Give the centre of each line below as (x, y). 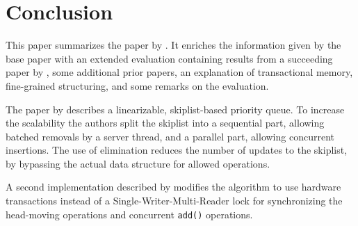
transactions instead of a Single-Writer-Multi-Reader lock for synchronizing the (174, 201)
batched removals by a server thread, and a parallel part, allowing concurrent (170, 136)
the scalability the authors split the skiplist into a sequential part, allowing (165, 123)
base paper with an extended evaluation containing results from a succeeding (169, 58)
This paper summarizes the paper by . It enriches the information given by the (173, 45)
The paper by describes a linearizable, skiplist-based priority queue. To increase (175, 109)
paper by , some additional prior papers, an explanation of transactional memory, (179, 72)
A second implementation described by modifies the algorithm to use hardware (173, 187)
